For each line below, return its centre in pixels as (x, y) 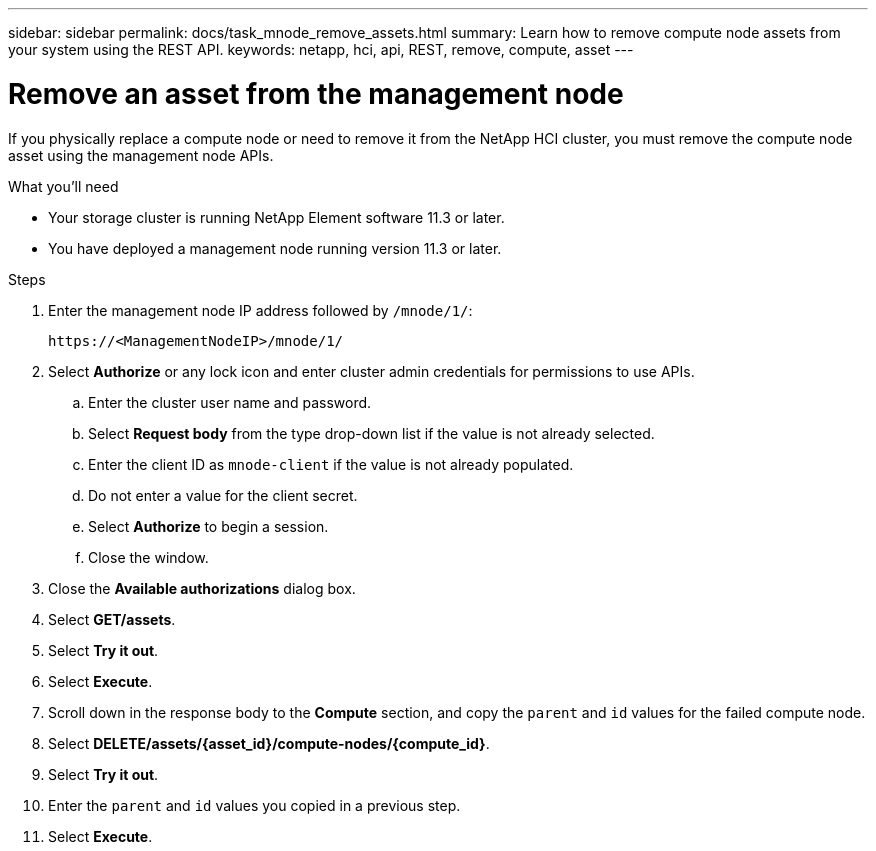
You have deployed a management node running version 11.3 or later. (275, 248)
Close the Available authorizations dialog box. (202, 588)
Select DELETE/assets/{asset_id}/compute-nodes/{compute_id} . (269, 743)
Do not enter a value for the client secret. (223, 495)
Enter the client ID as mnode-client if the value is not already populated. (331, 464)
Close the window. (148, 557)
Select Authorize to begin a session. (208, 526)
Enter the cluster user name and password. (230, 402)
